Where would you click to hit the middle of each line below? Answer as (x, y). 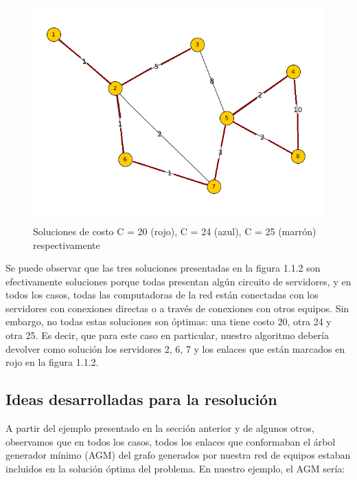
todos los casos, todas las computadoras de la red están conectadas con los (162, 295)
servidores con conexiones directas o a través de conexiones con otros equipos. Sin (177, 308)
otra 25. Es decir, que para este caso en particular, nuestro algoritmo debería (167, 335)
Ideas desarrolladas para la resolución (141, 399)
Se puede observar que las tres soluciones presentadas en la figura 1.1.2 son (163, 268)
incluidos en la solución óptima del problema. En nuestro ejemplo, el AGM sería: (175, 468)
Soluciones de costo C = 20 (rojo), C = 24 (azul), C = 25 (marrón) (175, 231)
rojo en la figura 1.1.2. (52, 362)
